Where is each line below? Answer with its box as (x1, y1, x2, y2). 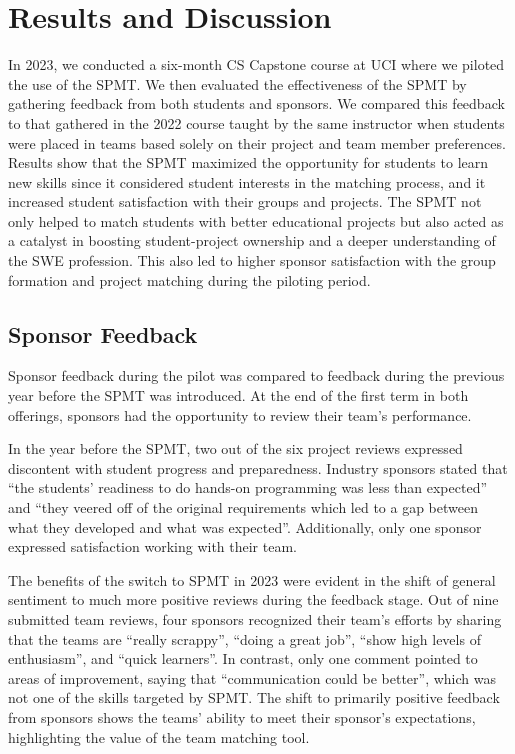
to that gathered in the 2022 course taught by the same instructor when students (8, 112, 505, 133)
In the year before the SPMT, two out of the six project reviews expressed (8, 438, 463, 459)
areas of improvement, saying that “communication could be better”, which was (8, 667, 496, 688)
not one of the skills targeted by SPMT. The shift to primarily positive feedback (8, 687, 500, 708)
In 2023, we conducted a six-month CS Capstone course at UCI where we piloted (8, 54, 505, 75)
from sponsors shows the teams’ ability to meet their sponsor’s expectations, (8, 706, 476, 727)
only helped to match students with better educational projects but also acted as (8, 210, 504, 231)
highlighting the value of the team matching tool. (8, 726, 310, 747)
